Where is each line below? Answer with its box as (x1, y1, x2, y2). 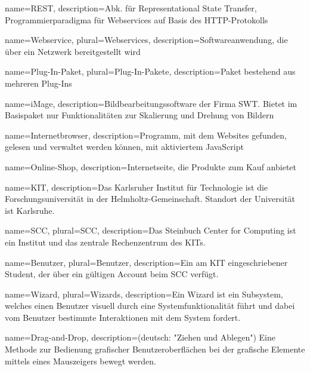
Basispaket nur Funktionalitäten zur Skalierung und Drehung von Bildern (5, 109, 274, 121)
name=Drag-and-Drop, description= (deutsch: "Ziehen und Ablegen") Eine (5, 331, 275, 344)
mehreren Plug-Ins (5, 76, 72, 89)
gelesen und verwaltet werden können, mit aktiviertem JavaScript (5, 140, 244, 153)
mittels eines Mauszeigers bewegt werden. (5, 354, 156, 367)
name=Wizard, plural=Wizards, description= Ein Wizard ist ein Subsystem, (5, 287, 283, 300)
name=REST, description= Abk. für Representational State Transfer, (5, 2, 257, 14)
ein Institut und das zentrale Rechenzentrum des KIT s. (5, 235, 206, 248)
